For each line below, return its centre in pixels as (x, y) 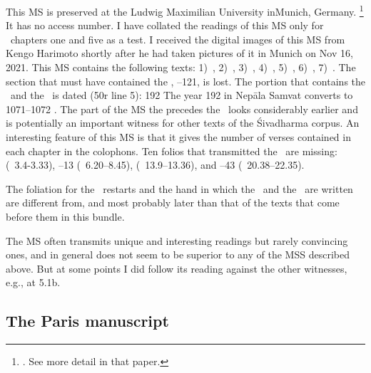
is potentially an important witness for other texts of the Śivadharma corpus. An (183, 123)
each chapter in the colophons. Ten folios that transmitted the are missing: (172, 151)
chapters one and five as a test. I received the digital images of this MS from (178, 39)
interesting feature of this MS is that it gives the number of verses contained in (178, 137)
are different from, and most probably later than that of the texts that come (173, 203)
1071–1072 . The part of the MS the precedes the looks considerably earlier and (182, 109)
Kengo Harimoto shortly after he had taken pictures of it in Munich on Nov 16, (179, 53)
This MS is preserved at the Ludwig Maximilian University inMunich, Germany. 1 (185, 10)
